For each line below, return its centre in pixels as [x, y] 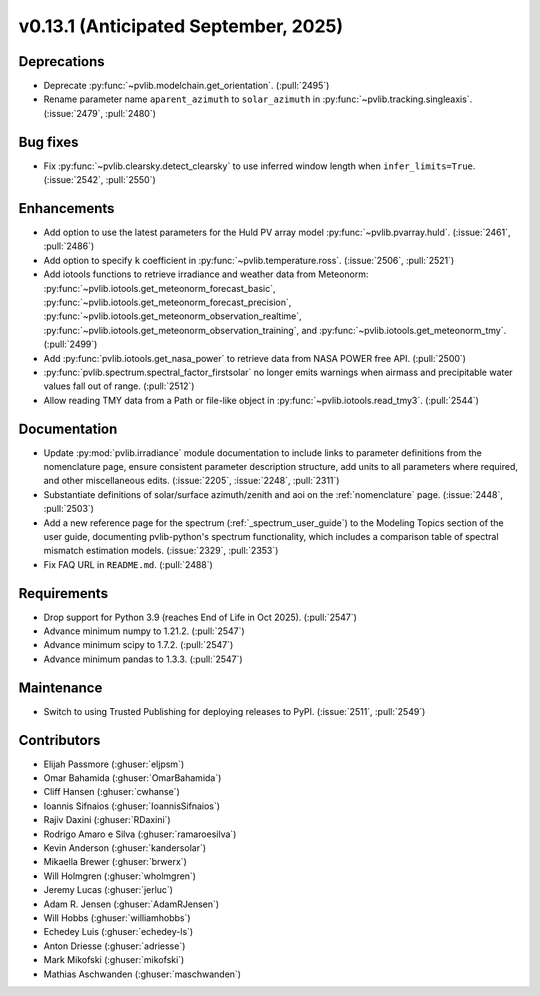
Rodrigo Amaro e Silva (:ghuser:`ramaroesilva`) [140, 834]
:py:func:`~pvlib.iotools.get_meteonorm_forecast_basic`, [159, 288]
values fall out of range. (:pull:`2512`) [119, 386]
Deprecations [61, 61]
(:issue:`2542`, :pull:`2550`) [100, 180]
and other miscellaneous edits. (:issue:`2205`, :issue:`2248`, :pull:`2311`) [191, 481]
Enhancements [66, 208]
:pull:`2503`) [69, 509]
